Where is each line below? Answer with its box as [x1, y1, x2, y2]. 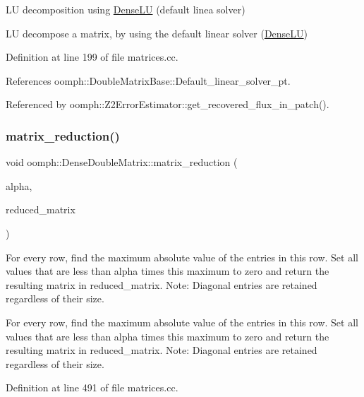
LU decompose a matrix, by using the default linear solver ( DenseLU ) [6, 25, 308, 40]
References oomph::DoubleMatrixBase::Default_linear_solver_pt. [6, 73, 291, 88]
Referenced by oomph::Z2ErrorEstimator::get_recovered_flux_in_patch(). [6, 97, 329, 112]
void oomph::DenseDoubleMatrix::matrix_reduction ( [6, 155, 238, 170]
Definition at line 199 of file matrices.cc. [6, 49, 178, 64]
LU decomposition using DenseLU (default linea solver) [6, 2, 245, 16]
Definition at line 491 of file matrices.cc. [6, 380, 178, 395]
